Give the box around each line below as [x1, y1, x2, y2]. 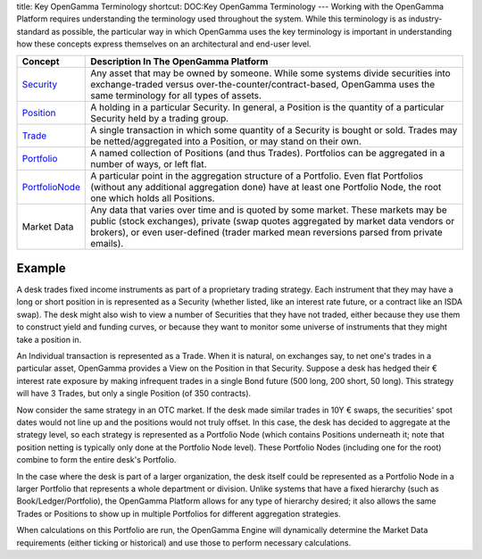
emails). [90, 237, 124, 249]
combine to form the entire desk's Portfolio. [16, 455, 177, 465]
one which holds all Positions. [90, 192, 215, 204]
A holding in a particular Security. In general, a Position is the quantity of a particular [90, 101, 445, 113]
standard [16, 26, 50, 37]
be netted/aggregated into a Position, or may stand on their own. [90, 135, 361, 147]
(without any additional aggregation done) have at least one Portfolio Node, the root [90, 180, 442, 193]
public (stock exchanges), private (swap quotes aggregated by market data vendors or [90, 214, 455, 227]
